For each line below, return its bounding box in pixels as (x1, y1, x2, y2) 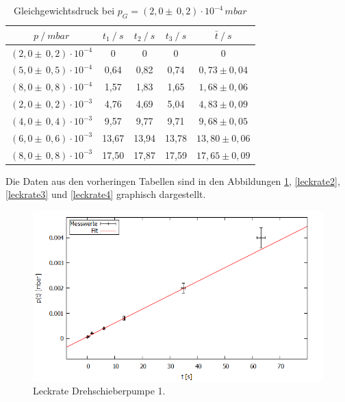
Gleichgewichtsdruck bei (13, 3, 115, 17)
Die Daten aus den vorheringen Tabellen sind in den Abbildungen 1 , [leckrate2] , (5, 173, 340, 188)
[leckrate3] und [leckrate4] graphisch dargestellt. (5, 187, 206, 201)
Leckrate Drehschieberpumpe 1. (33, 384, 166, 398)
